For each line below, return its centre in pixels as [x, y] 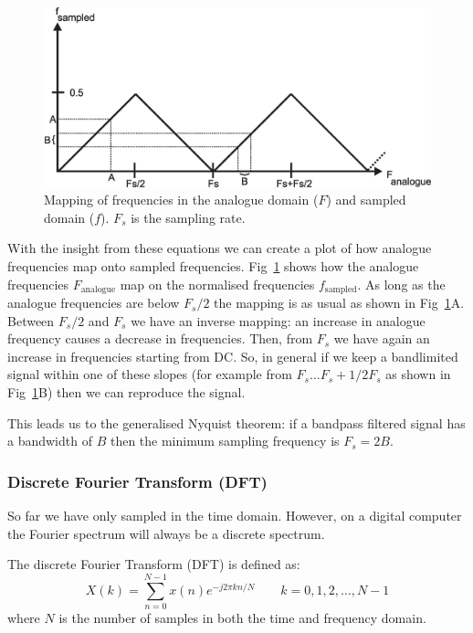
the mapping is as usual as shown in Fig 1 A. [339, 303]
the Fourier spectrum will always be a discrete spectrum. [166, 533]
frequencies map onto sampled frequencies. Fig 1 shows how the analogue [213, 266]
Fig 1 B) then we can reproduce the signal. [126, 392]
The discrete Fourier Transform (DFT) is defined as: [154, 564]
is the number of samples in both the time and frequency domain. [242, 617]
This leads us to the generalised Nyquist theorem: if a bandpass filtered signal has [236, 422]
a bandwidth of [50, 441]
